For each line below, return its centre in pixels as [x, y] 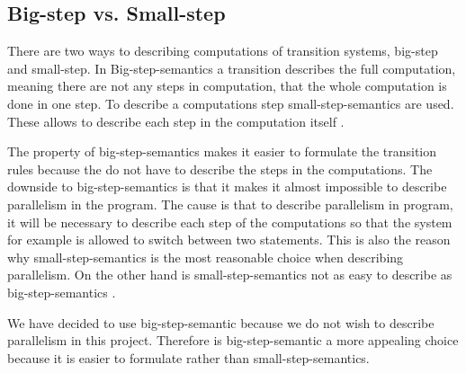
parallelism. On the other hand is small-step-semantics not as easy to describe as [230, 275]
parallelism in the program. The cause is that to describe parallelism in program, [230, 204]
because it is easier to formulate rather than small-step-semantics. [188, 357]
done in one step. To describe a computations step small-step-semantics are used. [231, 103]
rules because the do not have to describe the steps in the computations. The [220, 169]
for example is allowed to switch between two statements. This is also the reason [229, 240]
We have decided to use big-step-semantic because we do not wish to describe [221, 322]
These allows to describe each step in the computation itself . [176, 121]
